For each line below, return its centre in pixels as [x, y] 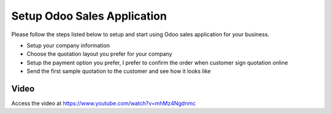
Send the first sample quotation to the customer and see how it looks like [119, 71]
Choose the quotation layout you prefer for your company [100, 54]
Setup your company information [68, 45]
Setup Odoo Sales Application [89, 16]
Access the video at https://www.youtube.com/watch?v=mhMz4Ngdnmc [104, 104]
